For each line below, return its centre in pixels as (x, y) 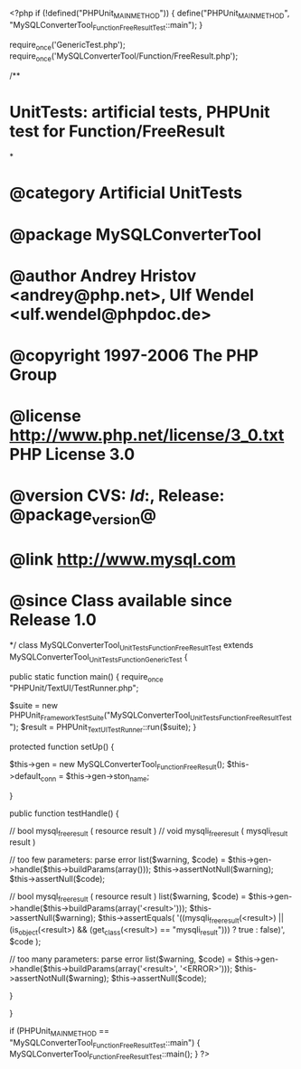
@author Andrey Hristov (103, 276)
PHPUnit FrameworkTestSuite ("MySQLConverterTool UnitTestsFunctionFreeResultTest (150, 716)
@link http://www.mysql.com (123, 560)
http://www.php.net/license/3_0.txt (147, 435)
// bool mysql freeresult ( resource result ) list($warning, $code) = (128, 898)
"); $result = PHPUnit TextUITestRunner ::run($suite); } (103, 728)
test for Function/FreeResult (118, 131)
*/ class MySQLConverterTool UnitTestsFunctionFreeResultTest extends (132, 646)
